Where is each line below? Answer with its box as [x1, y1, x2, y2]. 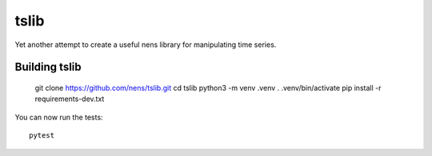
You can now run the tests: [14, 112, 103, 122]
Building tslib [14, 60, 82, 74]
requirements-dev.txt [34, 94, 105, 103]
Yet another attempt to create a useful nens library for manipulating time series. [14, 40, 277, 49]
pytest [29, 131, 55, 140]
